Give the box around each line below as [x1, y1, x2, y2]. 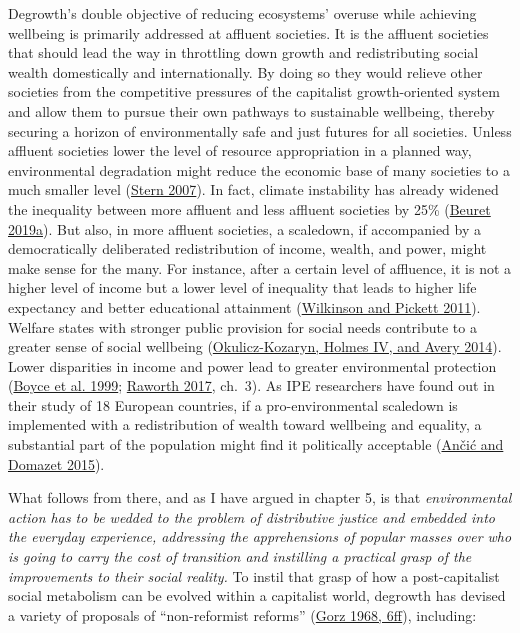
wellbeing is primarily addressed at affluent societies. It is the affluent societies [8, 22, 489, 43]
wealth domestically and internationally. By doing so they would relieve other [8, 61, 483, 82]
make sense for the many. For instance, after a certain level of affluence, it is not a [8, 257, 512, 278]
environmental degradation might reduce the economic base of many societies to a [8, 159, 510, 180]
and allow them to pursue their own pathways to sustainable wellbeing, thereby [8, 100, 495, 121]
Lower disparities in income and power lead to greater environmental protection [8, 355, 497, 376]
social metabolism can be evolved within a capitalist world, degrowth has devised [8, 585, 506, 606]
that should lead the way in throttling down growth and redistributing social [8, 42, 479, 63]
